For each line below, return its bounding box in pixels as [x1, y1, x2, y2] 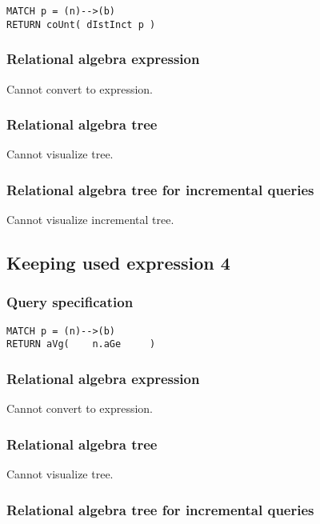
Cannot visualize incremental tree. [6, 211, 174, 228]
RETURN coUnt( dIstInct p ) [6, 18, 156, 30]
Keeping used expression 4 [6, 250, 230, 275]
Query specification [6, 292, 134, 312]
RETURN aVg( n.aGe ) [6, 338, 156, 350]
